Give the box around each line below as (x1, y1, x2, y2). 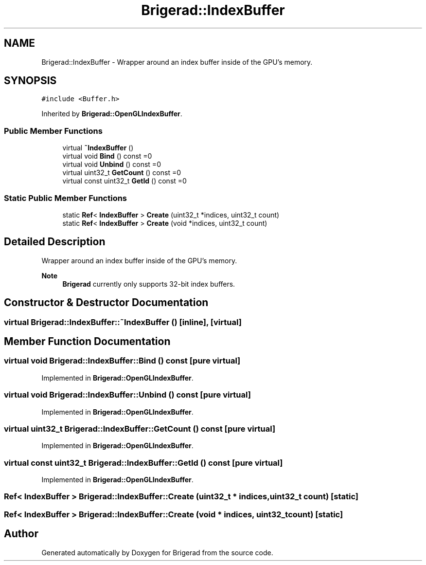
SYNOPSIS (4, 74, 57, 87)
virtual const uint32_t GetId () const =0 (62, 177, 187, 185)
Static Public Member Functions (4, 193, 127, 203)
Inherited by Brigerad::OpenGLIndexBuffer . (41, 109, 182, 118)
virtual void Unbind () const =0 (62, 160, 161, 169)
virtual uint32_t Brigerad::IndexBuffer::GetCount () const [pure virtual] (4, 423, 276, 434)
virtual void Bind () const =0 (62, 152, 152, 161)
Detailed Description (4, 236, 106, 248)
